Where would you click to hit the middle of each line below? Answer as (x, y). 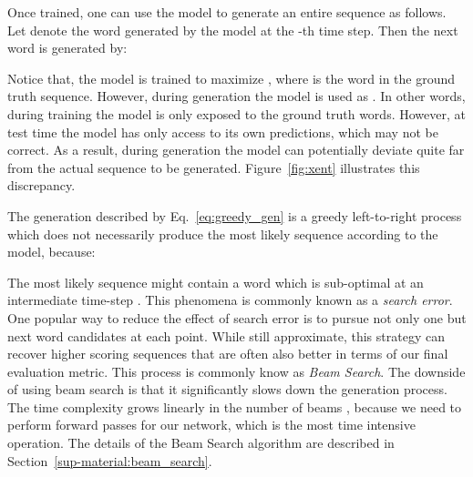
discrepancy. (41, 185)
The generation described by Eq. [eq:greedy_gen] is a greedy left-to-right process (235, 215)
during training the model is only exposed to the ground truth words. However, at (236, 113)
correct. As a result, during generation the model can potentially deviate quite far (236, 150)
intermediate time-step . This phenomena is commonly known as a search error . (230, 300)
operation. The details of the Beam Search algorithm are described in (201, 443)
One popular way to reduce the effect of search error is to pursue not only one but (237, 317)
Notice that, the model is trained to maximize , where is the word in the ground (231, 78)
